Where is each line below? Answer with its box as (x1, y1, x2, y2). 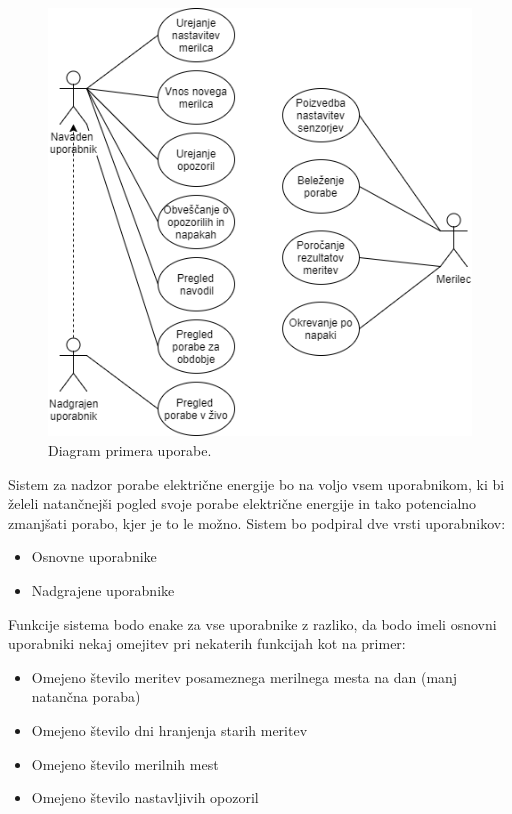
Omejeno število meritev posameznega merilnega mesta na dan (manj (31, 666, 458, 687)
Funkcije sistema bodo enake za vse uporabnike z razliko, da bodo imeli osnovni (8, 613, 497, 634)
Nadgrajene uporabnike (31, 580, 175, 601)
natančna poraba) (31, 686, 141, 707)
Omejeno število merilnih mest (31, 753, 219, 774)
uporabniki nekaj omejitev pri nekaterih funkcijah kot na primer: (8, 633, 406, 654)
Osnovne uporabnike (31, 546, 157, 567)
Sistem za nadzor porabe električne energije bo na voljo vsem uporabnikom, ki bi (8, 473, 505, 494)
